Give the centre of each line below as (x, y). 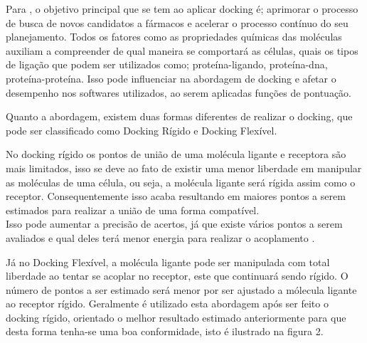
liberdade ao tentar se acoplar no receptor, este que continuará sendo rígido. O (177, 276)
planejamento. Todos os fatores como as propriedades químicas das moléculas (174, 37)
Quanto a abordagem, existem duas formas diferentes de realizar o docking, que (179, 116)
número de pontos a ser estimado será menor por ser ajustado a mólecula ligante (181, 289)
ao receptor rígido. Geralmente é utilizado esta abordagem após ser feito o (167, 304)
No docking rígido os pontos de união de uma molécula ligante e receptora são (176, 154)
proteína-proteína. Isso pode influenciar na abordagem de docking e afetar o (171, 78)
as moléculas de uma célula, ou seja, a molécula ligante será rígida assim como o (181, 182)
